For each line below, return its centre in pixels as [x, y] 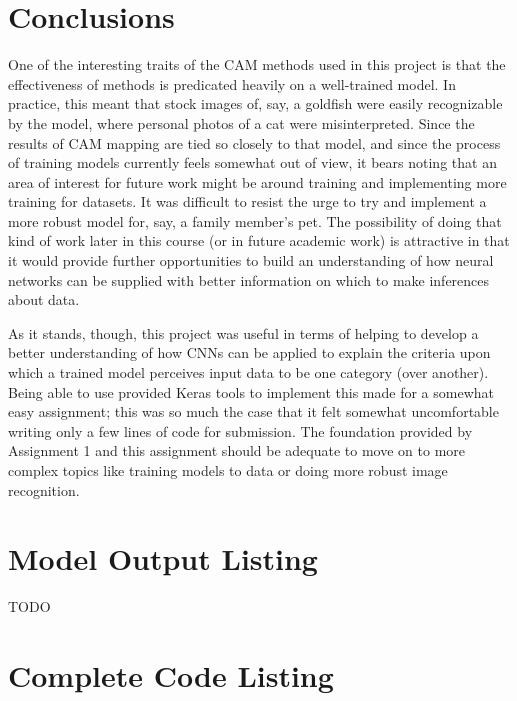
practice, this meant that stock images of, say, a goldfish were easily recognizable [255, 103]
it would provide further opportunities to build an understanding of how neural [251, 260]
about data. [44, 299]
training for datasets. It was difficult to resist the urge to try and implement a [247, 201]
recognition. [44, 489]
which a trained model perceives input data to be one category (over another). [248, 372]
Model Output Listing [163, 558]
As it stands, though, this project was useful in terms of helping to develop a [243, 332]
